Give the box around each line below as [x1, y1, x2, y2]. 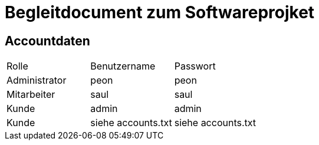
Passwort [174, 60, 216, 72]
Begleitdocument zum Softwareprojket [5, 2, 315, 22]
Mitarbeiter [6, 88, 55, 101]
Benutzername [90, 60, 156, 72]
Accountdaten [5, 33, 90, 48]
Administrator [6, 74, 67, 87]
